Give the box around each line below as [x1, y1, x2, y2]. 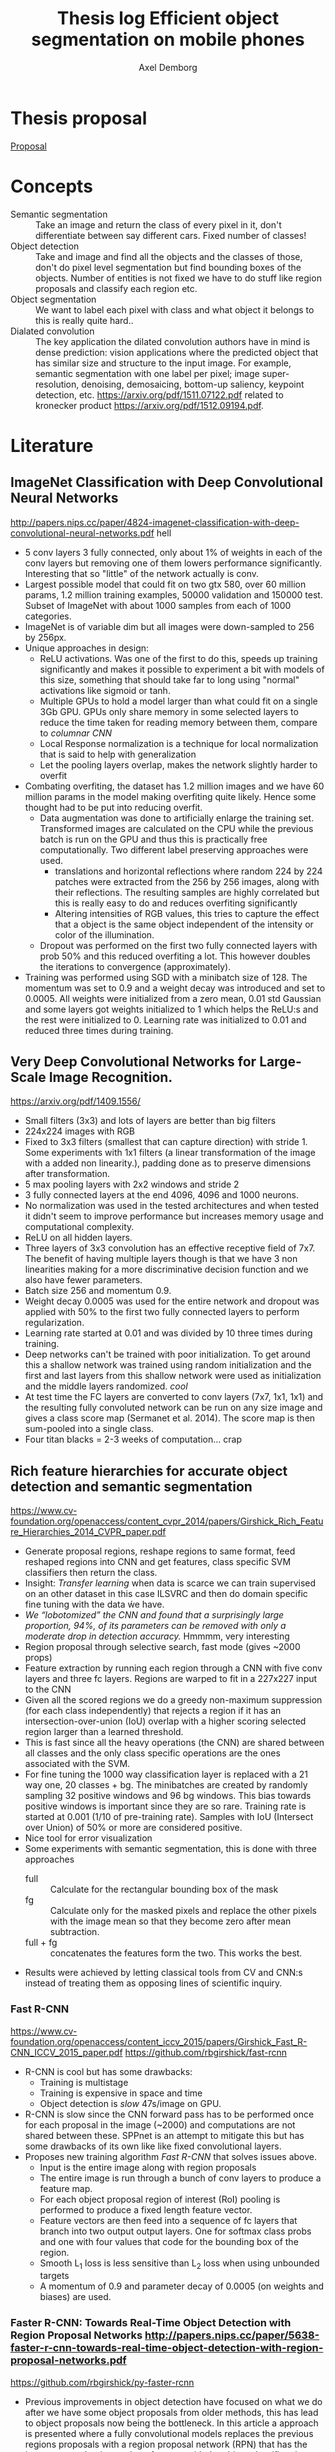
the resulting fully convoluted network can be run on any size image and [24, 1402, 323, 1414]
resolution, [35, 378, 80, 390]
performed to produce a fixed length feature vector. [39, 2203, 253, 2216]
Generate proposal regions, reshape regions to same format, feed [24, 1545, 296, 1557]
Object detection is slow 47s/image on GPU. [39, 2097, 222, 2109]
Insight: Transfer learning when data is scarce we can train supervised [24, 1577, 317, 1589]
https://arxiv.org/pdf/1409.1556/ [10, 1095, 141, 1107]
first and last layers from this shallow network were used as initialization [24, 1370, 322, 1382]
